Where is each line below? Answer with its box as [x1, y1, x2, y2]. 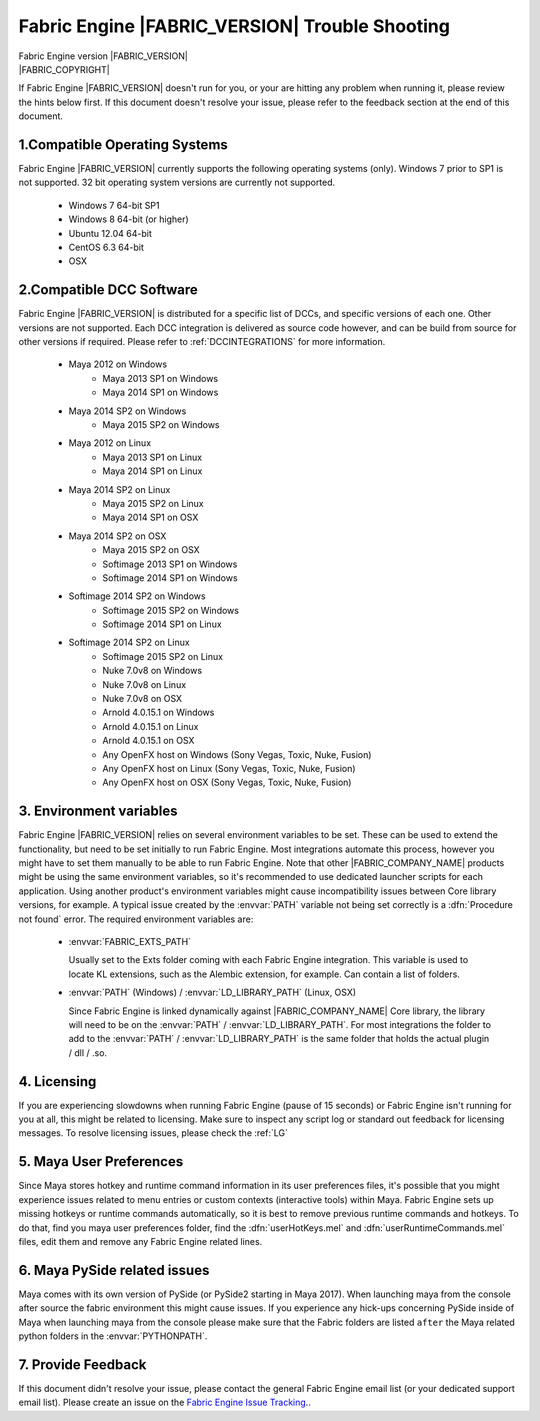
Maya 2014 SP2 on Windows [68, 405, 187, 417]
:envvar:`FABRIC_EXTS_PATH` [68, 936, 192, 948]
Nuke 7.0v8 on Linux [102, 678, 187, 690]
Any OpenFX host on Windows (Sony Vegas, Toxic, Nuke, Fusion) [102, 748, 372, 760]
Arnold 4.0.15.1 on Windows [102, 706, 215, 719]
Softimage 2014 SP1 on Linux [102, 618, 222, 630]
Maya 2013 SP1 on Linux [102, 451, 203, 463]
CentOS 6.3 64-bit [68, 241, 145, 253]
